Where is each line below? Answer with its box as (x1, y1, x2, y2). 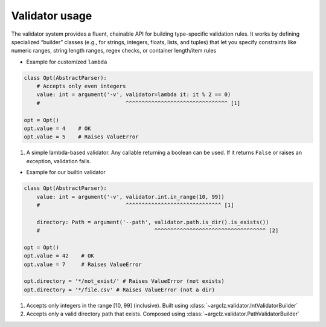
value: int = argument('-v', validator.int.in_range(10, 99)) (36, 193, 225, 200)
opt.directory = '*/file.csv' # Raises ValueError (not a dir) (24, 286, 216, 293)
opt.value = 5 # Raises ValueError (24, 134, 139, 140)
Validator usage (11, 9, 92, 22)
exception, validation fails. (26, 157, 91, 164)
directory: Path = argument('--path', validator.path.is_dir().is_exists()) (36, 218, 269, 225)
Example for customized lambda (26, 58, 107, 65)
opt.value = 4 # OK (24, 125, 91, 132)
